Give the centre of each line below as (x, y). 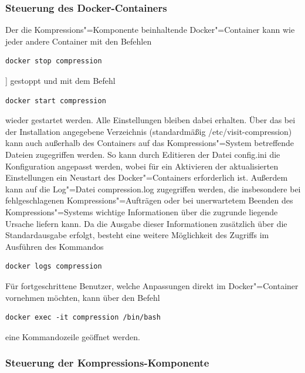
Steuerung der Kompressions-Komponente (107, 363)
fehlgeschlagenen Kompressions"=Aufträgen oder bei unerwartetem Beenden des (149, 200)
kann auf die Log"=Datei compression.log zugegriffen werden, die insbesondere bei (153, 189)
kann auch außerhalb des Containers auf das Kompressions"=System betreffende (150, 143)
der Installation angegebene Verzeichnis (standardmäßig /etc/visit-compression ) (149, 131)
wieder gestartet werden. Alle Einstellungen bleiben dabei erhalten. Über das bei (150, 120)
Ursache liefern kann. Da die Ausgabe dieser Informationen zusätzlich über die (146, 223)
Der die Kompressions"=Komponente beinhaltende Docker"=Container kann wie (150, 30)
